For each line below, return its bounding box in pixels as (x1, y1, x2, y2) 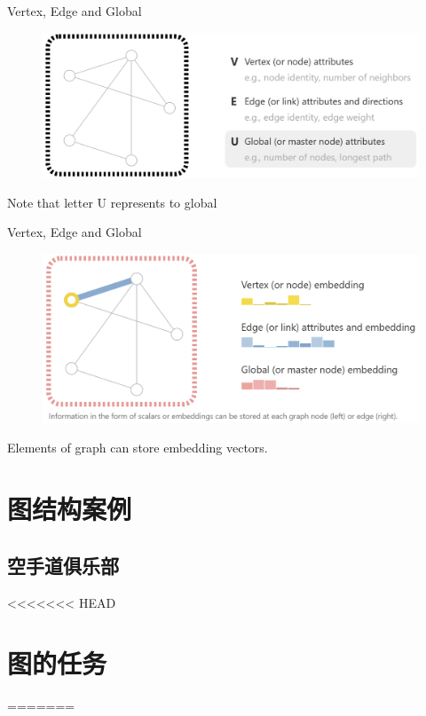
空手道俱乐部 (7, 551, 119, 578)
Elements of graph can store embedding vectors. (7, 438, 268, 457)
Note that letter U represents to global (7, 193, 217, 211)
